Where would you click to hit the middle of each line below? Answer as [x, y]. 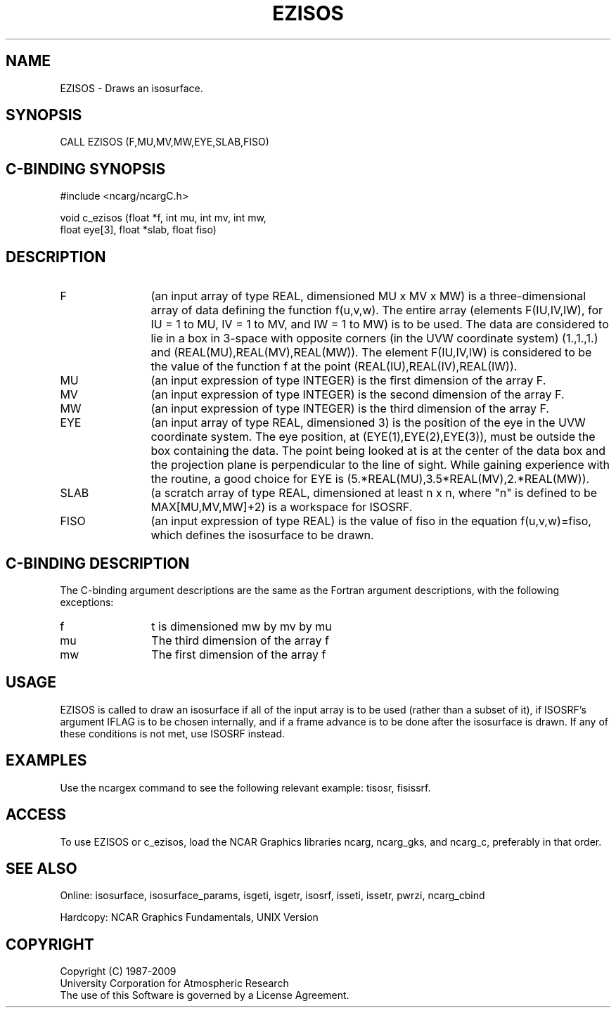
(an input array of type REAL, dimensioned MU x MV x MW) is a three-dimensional [368, 296]
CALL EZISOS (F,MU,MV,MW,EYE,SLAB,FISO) [165, 142]
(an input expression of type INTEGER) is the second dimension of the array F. [358, 395]
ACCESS [36, 815]
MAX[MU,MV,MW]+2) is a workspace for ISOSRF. [282, 507]
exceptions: [87, 602]
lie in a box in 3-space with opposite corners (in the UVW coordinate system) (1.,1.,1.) [374, 338]
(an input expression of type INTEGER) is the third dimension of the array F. [350, 409]
